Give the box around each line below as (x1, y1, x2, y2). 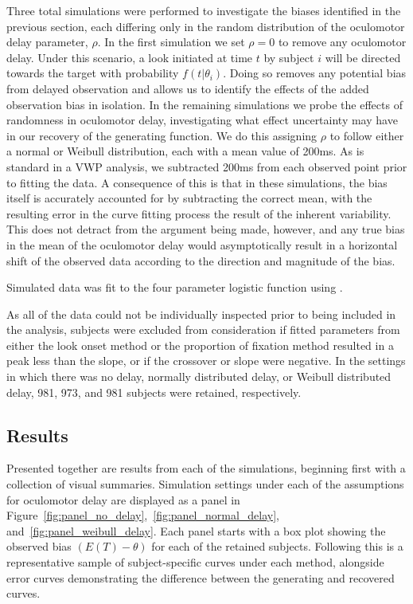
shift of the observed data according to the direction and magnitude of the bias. (6, 252, 395, 269)
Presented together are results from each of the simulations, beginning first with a (6, 460, 406, 477)
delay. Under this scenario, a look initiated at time (6, 49, 253, 65)
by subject (263, 49, 314, 65)
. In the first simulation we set (97, 33, 245, 50)
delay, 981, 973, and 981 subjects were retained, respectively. (6, 383, 302, 400)
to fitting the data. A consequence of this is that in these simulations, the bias (6, 174, 388, 190)
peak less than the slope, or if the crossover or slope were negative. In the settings (6, 352, 406, 369)
